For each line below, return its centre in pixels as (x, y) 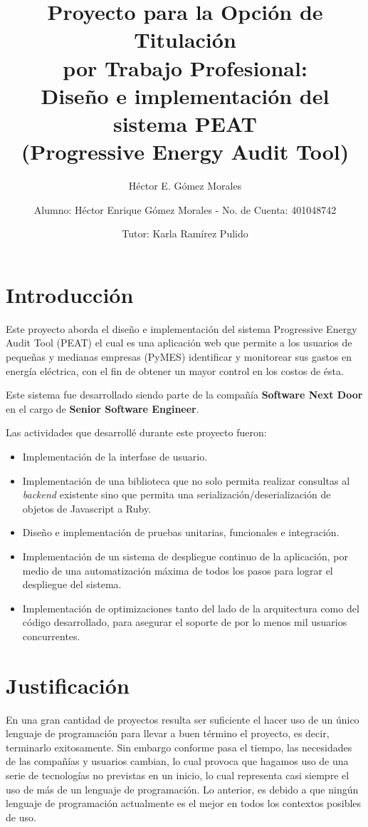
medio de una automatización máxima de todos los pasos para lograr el (178, 570)
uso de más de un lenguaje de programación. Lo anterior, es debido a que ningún (182, 789)
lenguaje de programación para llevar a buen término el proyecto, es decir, (168, 733)
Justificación (68, 685)
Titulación (185, 40)
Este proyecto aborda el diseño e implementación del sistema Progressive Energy (182, 328)
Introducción (70, 294)
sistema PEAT (185, 123)
